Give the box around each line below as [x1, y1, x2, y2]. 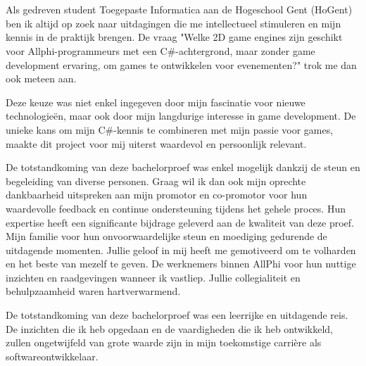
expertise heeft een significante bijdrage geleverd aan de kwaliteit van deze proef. [6, 215, 354, 229]
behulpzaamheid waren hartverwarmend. [6, 284, 181, 298]
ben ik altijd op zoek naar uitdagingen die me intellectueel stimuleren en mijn [6, 15, 341, 30]
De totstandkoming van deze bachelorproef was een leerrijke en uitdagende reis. [6, 308, 348, 322]
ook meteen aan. [6, 71, 77, 86]
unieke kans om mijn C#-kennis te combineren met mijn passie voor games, [6, 122, 334, 137]
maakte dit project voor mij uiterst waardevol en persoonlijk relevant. [6, 136, 307, 151]
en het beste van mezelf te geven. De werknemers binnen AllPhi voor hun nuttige [6, 256, 356, 271]
